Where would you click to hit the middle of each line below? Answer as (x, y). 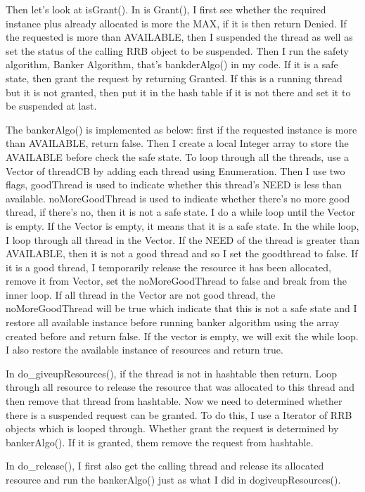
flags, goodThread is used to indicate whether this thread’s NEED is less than (174, 184)
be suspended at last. (51, 106)
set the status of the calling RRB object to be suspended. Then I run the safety (177, 50)
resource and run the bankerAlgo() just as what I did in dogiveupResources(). (173, 479)
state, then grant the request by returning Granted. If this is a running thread (174, 78)
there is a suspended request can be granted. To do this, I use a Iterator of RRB (179, 414)
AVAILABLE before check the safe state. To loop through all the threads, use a (178, 156)
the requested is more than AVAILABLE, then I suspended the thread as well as (179, 37)
